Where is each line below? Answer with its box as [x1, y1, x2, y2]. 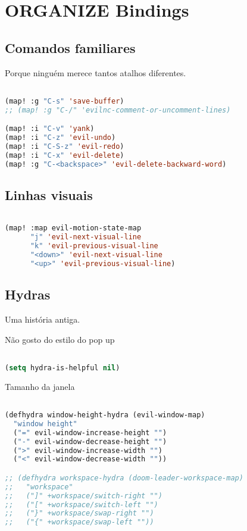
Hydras [5, 285, 51, 304]
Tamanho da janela [5, 380, 75, 392]
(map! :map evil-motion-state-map [5, 224, 142, 233]
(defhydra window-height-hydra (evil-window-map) [5, 411, 205, 420]
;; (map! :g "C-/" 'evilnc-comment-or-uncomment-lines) [5, 105, 231, 114]
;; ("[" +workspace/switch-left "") [5, 500, 158, 509]
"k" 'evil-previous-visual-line [30, 242, 158, 251]
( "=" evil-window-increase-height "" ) [13, 428, 167, 437]
